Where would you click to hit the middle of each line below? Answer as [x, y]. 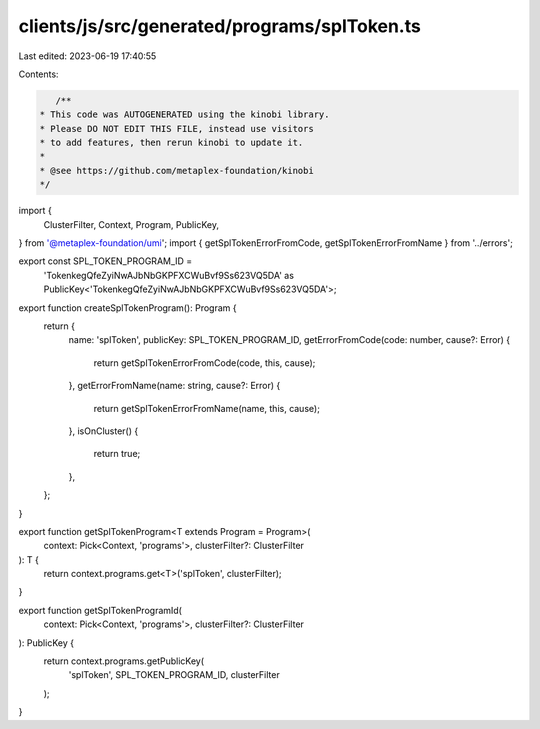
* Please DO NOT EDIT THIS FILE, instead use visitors [176, 128]
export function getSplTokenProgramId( [100, 610]
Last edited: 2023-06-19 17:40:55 [87, 56]
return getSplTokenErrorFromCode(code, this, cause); [204, 362]
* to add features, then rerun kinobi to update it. [171, 143]
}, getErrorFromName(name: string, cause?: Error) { [174, 386]
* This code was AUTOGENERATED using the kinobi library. [184, 114]
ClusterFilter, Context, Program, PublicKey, [131, 224]
